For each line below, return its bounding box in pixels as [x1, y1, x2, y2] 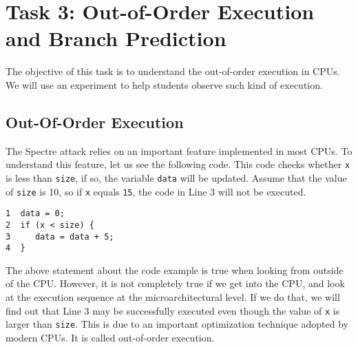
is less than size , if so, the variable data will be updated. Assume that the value [6, 170, 347, 185]
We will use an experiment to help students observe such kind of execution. [6, 77, 323, 92]
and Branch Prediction [6, 24, 227, 52]
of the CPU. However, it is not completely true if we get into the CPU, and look [6, 276, 345, 291]
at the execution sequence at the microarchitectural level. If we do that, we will [6, 290, 340, 304]
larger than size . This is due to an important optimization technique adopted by [6, 317, 348, 331]
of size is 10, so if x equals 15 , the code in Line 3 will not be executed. [6, 184, 306, 198]
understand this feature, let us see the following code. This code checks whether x [6, 157, 350, 171]
